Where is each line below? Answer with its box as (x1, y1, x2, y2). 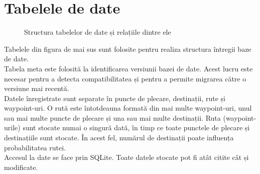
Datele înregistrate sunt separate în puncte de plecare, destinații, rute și (4, 93, 225, 103)
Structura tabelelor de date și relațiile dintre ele (24, 27, 171, 37)
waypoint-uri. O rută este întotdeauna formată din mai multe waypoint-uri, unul (4, 103, 252, 113)
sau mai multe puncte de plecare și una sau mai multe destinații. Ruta (4, 112, 221, 123)
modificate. (4, 161, 38, 172)
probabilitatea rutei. (4, 142, 66, 152)
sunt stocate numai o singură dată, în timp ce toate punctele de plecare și (23, 122, 250, 133)
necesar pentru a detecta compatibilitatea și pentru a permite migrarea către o (4, 73, 246, 83)
